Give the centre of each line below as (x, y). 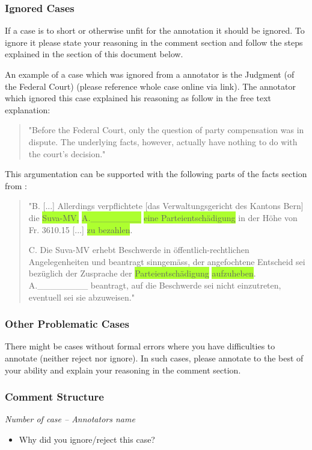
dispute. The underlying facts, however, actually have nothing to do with (163, 141)
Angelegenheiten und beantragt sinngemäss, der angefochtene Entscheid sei (167, 261)
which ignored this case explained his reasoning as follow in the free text (138, 98)
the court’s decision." (67, 153)
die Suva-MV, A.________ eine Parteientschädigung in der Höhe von (163, 217)
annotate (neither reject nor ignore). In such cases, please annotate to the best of (154, 358)
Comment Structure (54, 397)
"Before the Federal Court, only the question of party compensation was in (166, 130)
